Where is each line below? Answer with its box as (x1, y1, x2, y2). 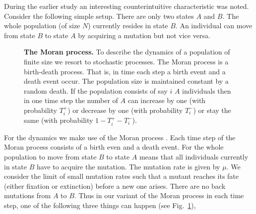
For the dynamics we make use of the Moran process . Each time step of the (4, 132, 236, 142)
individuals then (182, 85, 231, 96)
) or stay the (193, 105, 231, 115)
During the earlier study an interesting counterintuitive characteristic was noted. (4, 1, 249, 11)
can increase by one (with (128, 95, 206, 106)
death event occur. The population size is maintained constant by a (24, 76, 229, 86)
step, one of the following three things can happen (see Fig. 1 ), (4, 200, 196, 210)
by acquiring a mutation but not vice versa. (78, 30, 210, 40)
